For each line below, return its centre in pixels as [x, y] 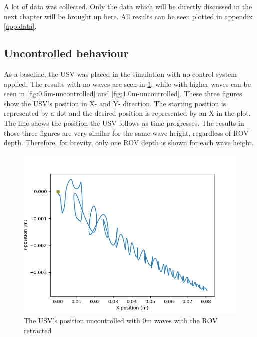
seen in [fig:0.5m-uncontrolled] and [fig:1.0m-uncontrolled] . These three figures [123, 94]
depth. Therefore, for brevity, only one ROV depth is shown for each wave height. [129, 143]
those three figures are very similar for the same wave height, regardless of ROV [126, 133]
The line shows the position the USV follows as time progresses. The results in [124, 123]
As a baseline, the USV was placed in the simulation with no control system [120, 74]
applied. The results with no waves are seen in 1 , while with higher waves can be [127, 84]
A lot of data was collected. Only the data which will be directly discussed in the [128, 6]
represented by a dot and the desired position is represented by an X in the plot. [127, 113]
